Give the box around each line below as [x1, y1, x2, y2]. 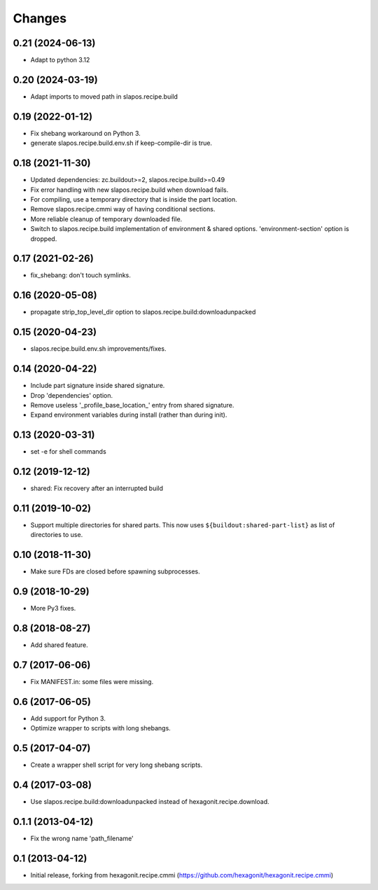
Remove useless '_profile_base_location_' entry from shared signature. [30, 401, 234, 409]
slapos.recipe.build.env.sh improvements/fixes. [30, 345, 167, 353]
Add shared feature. [30, 641, 89, 649]
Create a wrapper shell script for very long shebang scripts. [30, 760, 203, 770]
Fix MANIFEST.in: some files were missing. [30, 678, 154, 686]
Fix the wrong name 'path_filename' [30, 834, 134, 843]
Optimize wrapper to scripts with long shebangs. [30, 724, 171, 732]
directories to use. [30, 531, 83, 539]
